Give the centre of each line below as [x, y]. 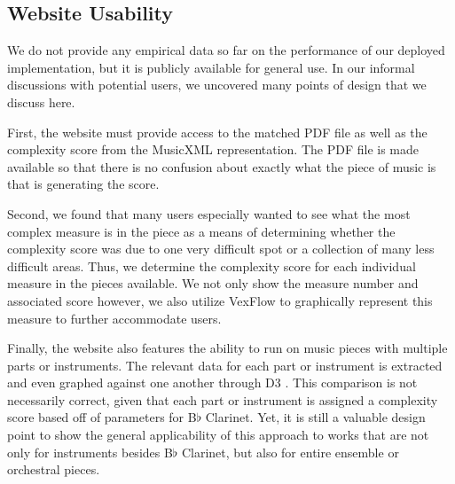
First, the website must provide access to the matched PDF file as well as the [217, 132]
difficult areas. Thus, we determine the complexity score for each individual [212, 265]
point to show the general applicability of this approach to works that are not [218, 435]
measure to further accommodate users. [114, 318]
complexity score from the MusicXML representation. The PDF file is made [213, 149]
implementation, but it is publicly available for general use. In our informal [211, 67]
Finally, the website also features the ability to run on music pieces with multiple [227, 348]
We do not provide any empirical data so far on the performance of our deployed [226, 50]
